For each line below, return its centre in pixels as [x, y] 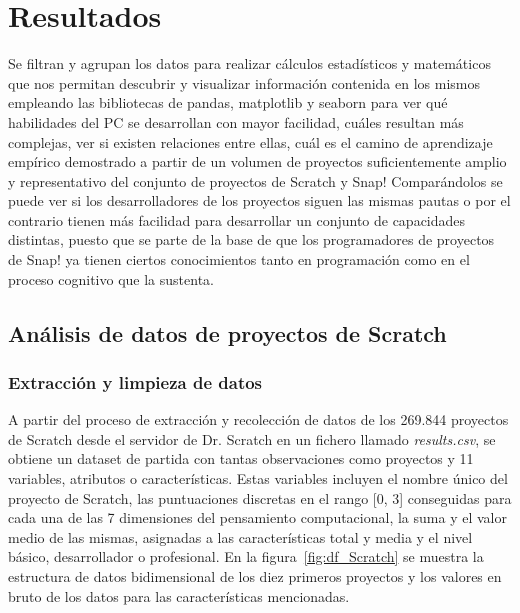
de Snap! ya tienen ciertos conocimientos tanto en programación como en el [239, 259]
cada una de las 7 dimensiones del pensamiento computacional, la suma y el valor [257, 517]
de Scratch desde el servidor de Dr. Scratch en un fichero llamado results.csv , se [252, 438]
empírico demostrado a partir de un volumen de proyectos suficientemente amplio [257, 161]
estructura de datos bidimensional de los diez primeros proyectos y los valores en [255, 576]
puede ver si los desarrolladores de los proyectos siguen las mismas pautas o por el [259, 200]
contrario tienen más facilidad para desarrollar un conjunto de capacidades [237, 219]
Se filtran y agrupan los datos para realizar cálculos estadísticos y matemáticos [249, 63]
